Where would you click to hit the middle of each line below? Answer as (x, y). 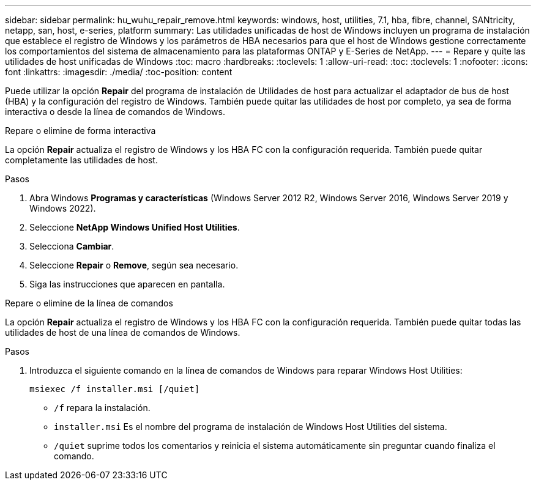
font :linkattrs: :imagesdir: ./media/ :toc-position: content (119, 72)
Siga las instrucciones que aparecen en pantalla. (127, 284)
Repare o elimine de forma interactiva (80, 131)
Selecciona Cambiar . (72, 246)
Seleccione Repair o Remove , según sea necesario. (134, 265)
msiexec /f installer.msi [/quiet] (115, 389)
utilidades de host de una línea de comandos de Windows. (123, 332)
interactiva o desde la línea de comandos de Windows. (115, 112)
